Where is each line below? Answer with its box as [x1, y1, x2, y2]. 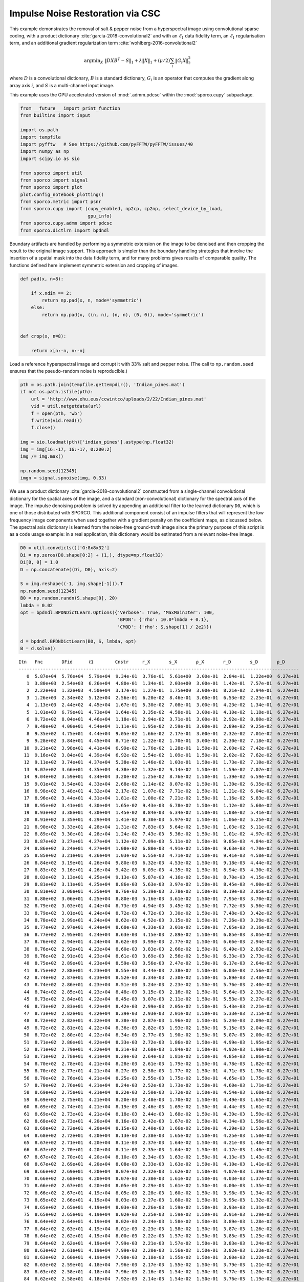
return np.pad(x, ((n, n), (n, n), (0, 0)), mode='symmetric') [41, 312, 204, 317]
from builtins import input [20, 113, 91, 118]
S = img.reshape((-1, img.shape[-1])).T [20, 581, 123, 587]
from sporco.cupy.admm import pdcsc [20, 221, 113, 226]
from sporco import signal [20, 177, 88, 183]
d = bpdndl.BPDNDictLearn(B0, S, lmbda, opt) [20, 638, 137, 644]
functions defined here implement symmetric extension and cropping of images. [9, 262, 179, 268]
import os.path [20, 127, 58, 133]
